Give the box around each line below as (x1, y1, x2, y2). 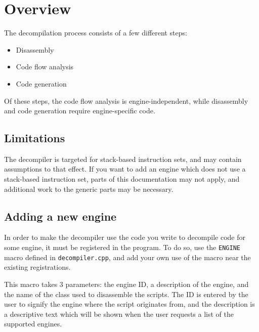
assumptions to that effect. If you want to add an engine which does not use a (4, 163, 246, 174)
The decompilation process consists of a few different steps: (4, 27, 187, 38)
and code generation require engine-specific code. (4, 105, 155, 116)
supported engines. (4, 318, 62, 329)
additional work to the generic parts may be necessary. (4, 183, 174, 194)
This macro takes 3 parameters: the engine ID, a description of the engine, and (4, 278, 249, 289)
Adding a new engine (4, 208, 117, 224)
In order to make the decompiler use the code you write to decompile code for (4, 232, 245, 242)
